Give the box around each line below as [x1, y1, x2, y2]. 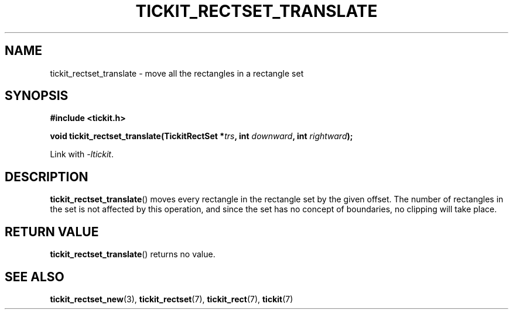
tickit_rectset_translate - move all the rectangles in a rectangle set [50, 68, 304, 78]
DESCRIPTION [5, 169, 88, 184]
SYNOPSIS [5, 88, 69, 103]
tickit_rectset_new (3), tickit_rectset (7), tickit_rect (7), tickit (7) [50, 294, 293, 304]
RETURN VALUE [5, 224, 99, 239]
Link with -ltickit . [50, 149, 114, 160]
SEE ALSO [5, 269, 64, 284]
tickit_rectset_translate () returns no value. [50, 249, 216, 260]
